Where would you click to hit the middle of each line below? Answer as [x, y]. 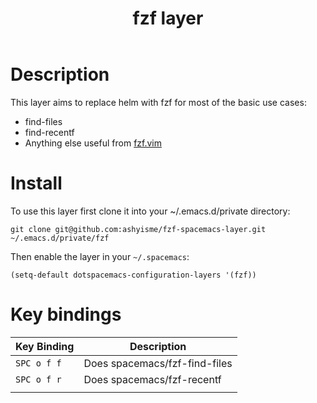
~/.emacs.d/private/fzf [60, 238]
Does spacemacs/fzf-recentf [152, 379]
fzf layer [168, 18]
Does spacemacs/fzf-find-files [158, 363]
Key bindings [66, 314]
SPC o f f [38, 363]
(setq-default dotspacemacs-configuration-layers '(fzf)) [133, 275]
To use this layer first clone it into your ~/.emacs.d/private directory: [150, 211]
